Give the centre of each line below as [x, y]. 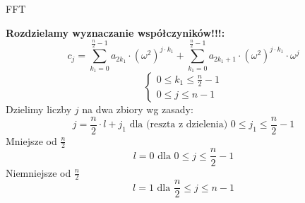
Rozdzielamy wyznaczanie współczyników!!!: [115, 32]
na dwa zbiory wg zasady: [138, 109]
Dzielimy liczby [39, 109]
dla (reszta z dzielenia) [179, 125]
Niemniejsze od [38, 172]
